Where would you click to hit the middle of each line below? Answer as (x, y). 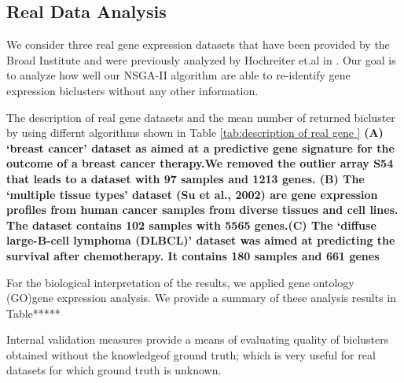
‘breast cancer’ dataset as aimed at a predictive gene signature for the (200, 147)
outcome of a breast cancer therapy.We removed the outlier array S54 (200, 163)
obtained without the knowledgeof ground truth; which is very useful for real (191, 354)
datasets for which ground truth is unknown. (114, 370)
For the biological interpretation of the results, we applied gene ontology (180, 282)
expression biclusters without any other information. (132, 90)
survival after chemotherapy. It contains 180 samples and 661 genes (193, 255)
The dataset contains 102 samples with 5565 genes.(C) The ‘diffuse (191, 225)
